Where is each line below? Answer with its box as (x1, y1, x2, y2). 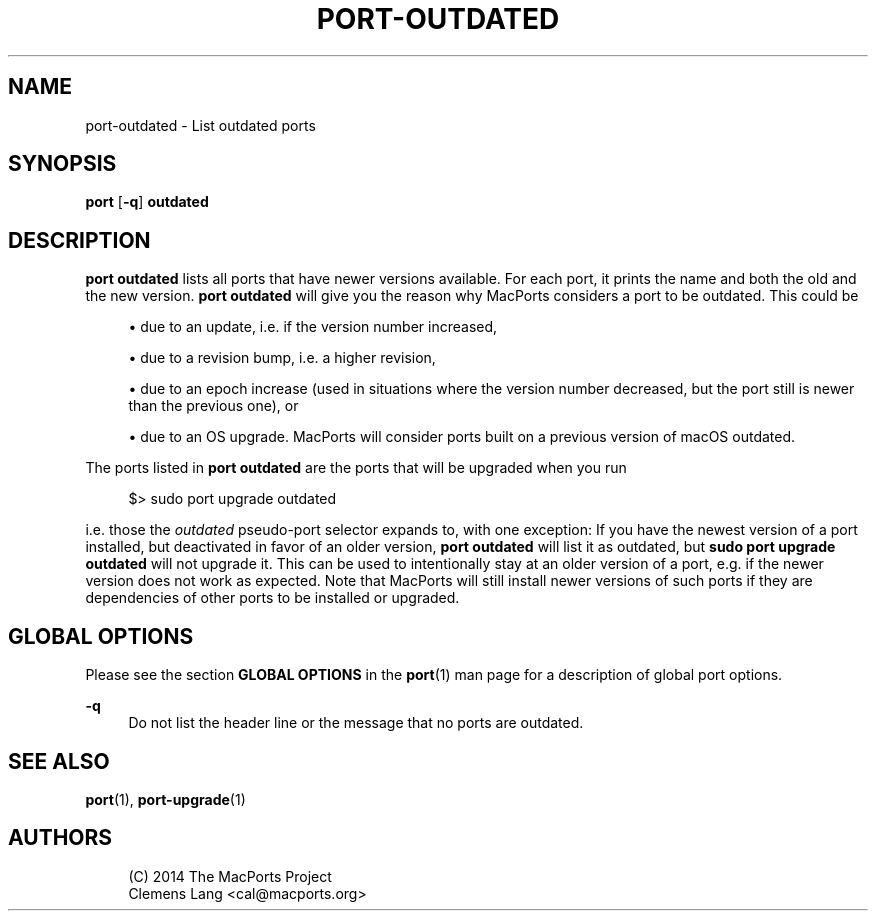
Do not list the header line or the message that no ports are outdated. (128, 714, 584, 732)
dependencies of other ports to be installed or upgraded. (85, 589, 460, 607)
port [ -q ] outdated (85, 193, 209, 211)
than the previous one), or (128, 397, 299, 415)
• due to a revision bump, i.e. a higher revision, (128, 349, 436, 367)
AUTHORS (8, 825, 113, 851)
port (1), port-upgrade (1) (85, 790, 246, 808)
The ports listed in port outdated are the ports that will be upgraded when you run (85, 459, 627, 477)
